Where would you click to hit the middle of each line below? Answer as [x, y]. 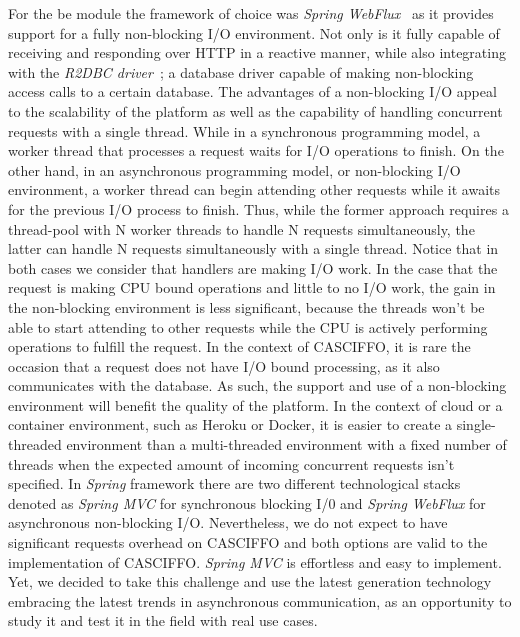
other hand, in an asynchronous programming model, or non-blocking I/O [234, 169]
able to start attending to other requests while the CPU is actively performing [248, 326]
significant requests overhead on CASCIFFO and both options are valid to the [248, 542]
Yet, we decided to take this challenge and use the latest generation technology [250, 581]
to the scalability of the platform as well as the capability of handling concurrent [255, 110]
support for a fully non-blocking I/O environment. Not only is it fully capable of [254, 32]
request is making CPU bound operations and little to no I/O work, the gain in [252, 287]
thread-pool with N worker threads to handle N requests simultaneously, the [241, 228]
